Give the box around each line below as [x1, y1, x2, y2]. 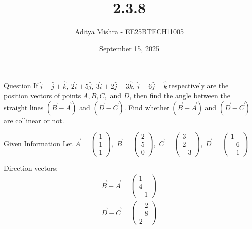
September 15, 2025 [99, 43, 159, 53]
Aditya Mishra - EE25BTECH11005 [74, 26, 184, 37]
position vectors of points [4, 90, 81, 101]
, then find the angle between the [129, 90, 230, 101]
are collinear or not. [4, 115, 64, 125]
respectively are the [169, 80, 229, 91]
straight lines [4, 102, 44, 112]
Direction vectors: [4, 163, 58, 173]
